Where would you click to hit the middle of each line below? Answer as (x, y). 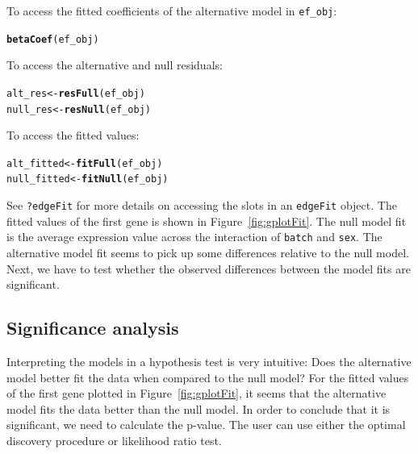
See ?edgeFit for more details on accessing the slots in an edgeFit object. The (202, 205)
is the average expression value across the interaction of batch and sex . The (194, 237)
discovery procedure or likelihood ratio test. (114, 440)
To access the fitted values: (73, 135)
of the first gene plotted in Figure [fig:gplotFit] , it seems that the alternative (196, 393)
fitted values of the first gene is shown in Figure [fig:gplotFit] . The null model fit (207, 221)
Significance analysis (93, 328)
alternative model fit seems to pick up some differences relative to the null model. (208, 253)
